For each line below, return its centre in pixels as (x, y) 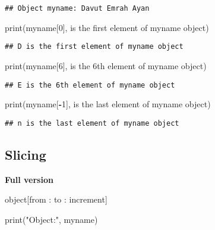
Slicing (26, 154)
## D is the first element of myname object (94, 47)
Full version (29, 179)
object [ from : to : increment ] (56, 199)
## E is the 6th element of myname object (90, 85)
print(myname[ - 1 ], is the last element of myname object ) (108, 104)
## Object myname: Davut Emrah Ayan (77, 8)
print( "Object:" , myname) (51, 219)
